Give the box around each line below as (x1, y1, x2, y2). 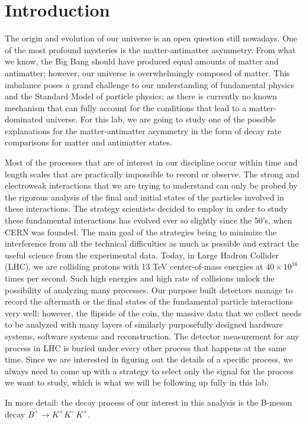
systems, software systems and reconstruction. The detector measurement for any (5, 329, 299, 342)
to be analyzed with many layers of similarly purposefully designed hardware (5, 318, 283, 331)
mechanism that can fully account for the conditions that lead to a (5, 101, 247, 114)
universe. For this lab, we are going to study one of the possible (46, 113, 276, 125)
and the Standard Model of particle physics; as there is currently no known (5, 90, 277, 102)
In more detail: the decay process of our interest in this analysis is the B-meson (5, 396, 292, 408)
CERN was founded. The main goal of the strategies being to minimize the (5, 225, 277, 238)
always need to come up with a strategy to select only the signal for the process (5, 364, 294, 377)
